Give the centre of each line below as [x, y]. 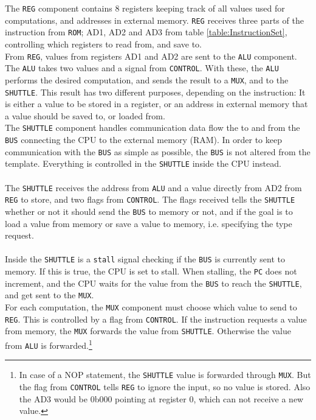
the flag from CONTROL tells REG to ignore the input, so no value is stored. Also [165, 386]
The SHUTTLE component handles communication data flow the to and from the [153, 128]
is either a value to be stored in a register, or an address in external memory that [156, 104]
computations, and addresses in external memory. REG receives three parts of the [154, 20]
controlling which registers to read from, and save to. [103, 44]
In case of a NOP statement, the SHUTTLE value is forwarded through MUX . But [165, 375]
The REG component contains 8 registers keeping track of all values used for [145, 8]
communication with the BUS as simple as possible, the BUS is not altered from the [158, 151]
